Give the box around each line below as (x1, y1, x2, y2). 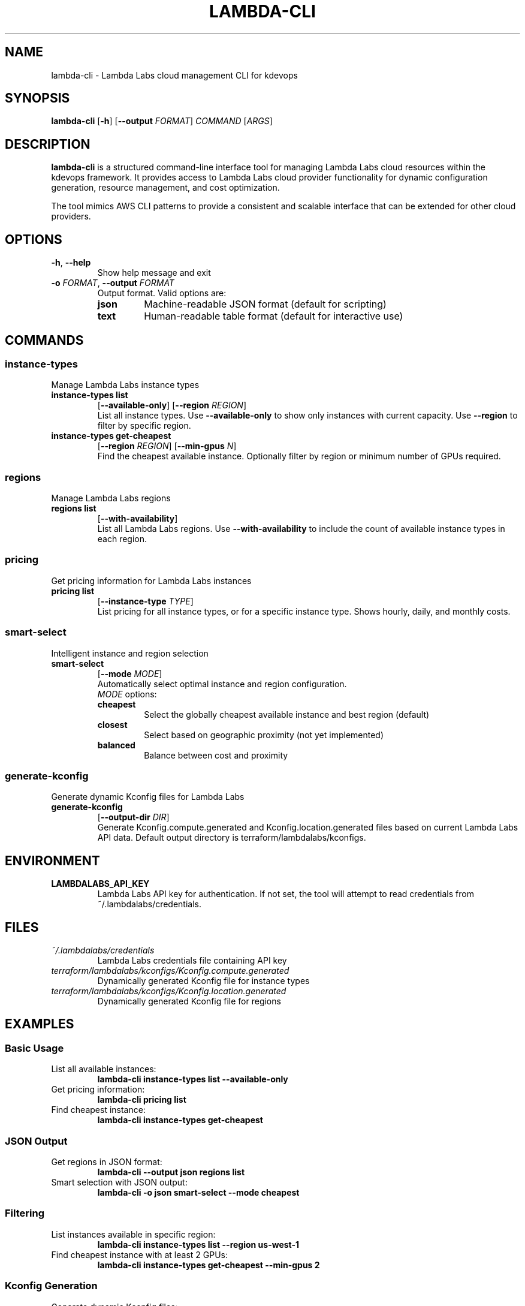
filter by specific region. (97, 420, 191, 431)
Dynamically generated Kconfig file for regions (97, 996, 281, 1007)
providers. (51, 211, 91, 222)
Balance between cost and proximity (144, 750, 288, 760)
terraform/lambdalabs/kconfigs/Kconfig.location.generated (51, 986, 286, 997)
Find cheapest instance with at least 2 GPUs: (51, 1249, 228, 1260)
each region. (97, 534, 147, 544)
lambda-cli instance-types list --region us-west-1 (97, 1239, 300, 1250)
